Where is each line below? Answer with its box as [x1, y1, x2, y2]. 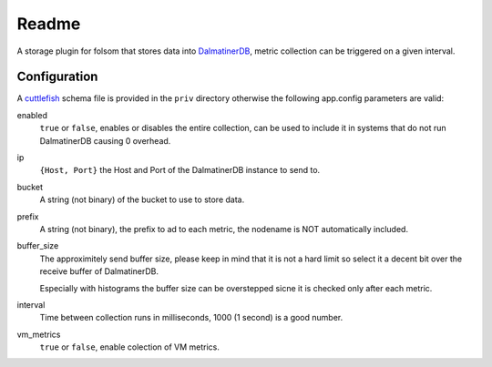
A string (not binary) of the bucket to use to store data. [39, 194, 245, 205]
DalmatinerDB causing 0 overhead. [39, 135, 171, 146]
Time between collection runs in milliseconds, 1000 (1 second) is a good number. [39, 312, 343, 323]
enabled [16, 109, 47, 120]
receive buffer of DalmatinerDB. [39, 266, 159, 277]
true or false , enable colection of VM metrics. [39, 342, 220, 352]
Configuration [16, 69, 98, 85]
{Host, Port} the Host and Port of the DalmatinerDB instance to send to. [39, 165, 321, 176]
